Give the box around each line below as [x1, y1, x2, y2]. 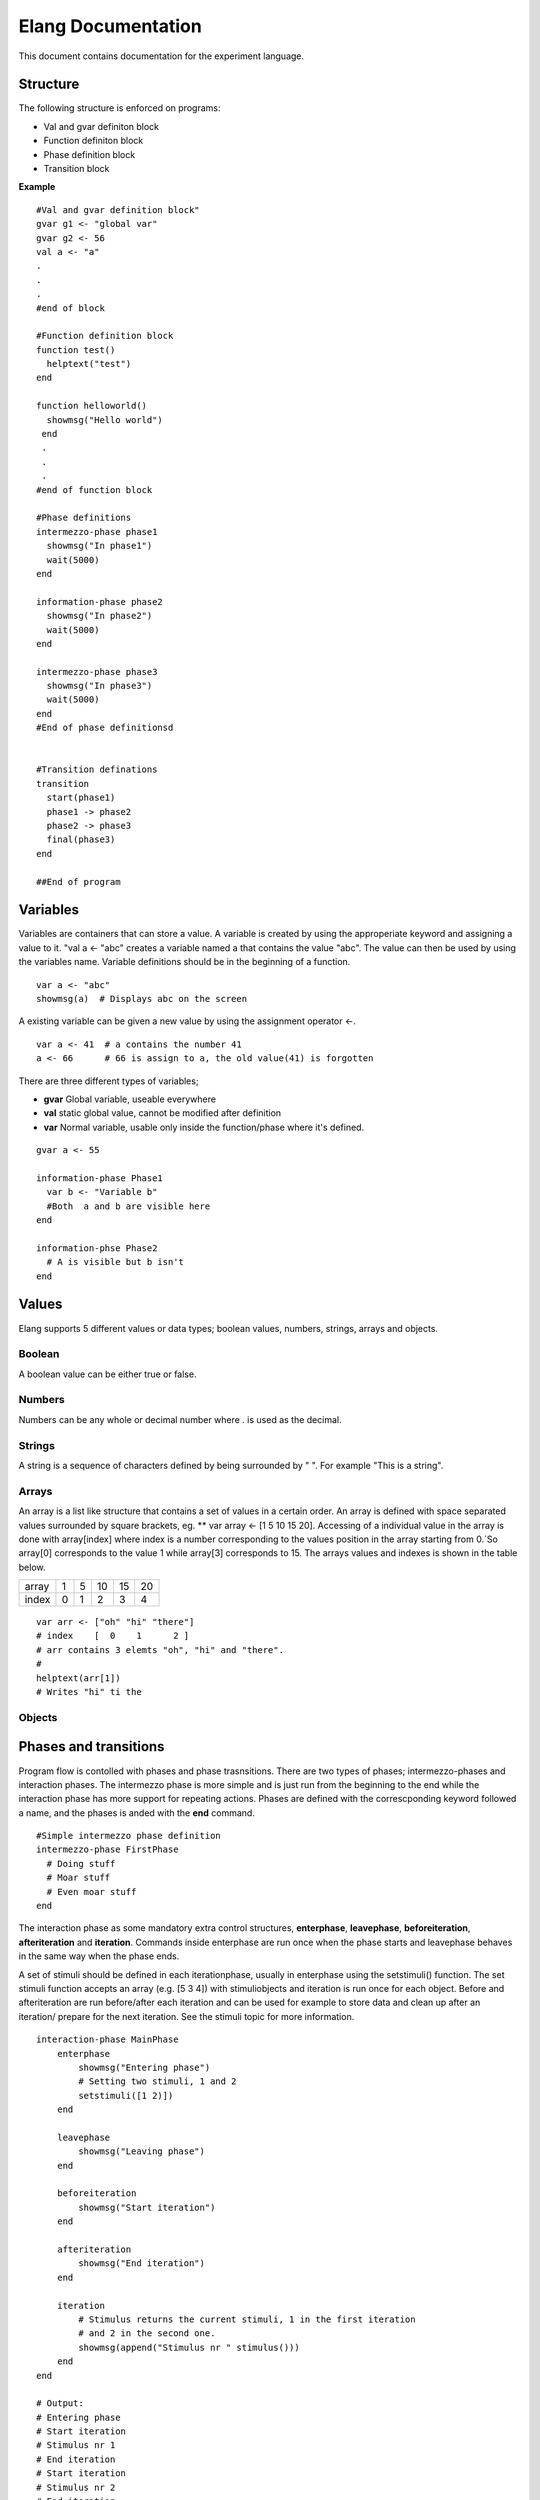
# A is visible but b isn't [46, 1256, 185, 1268]
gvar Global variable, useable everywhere [43, 1093, 217, 1105]
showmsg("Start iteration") [78, 2201, 216, 2213]
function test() [36, 344, 116, 355]
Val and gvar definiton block [43, 120, 160, 132]
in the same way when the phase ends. [18, 1950, 180, 1962]
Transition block [43, 163, 110, 175]
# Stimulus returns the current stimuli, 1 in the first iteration [78, 2313, 416, 2325]
